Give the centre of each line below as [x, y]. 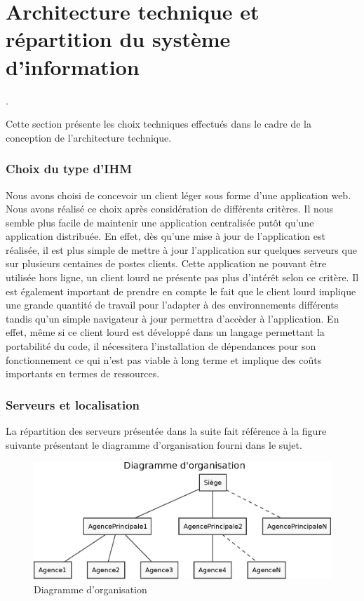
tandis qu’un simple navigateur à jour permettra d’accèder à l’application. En [173, 318]
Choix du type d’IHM [69, 169]
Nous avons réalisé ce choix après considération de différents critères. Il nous [170, 209]
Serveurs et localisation [73, 404]
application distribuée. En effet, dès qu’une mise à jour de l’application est [166, 236]
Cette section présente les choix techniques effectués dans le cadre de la [159, 124]
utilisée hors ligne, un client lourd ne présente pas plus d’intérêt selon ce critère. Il [182, 277]
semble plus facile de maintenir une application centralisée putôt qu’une [160, 222]
